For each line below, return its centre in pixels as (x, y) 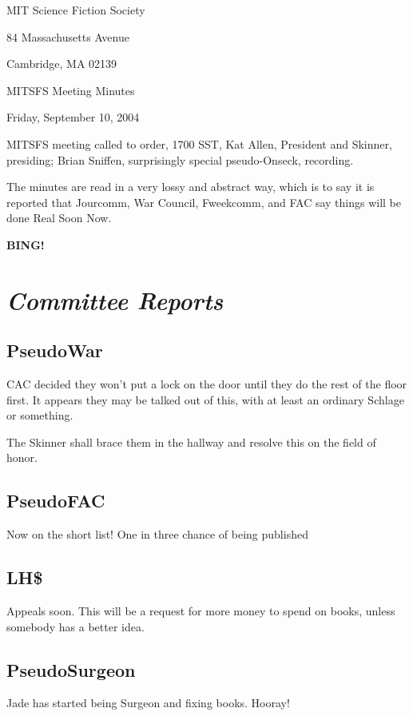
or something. (40, 415)
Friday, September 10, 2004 (73, 117)
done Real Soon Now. (59, 218)
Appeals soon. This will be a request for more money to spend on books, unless (201, 611)
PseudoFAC (56, 501)
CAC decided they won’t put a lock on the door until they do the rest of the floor (207, 384)
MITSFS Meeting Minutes (71, 90)
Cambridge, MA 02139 (62, 64)
